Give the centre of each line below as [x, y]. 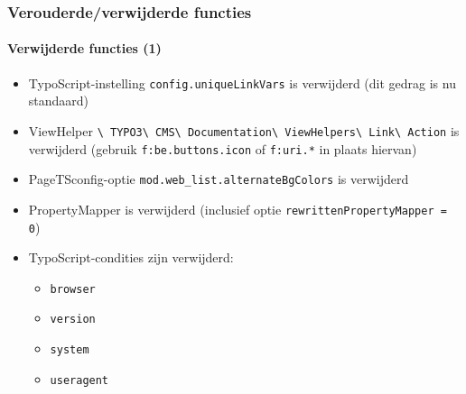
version [73, 320]
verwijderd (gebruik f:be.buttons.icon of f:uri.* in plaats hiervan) [223, 148]
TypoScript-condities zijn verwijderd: [131, 257]
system [70, 350]
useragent [79, 380]
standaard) [59, 101]
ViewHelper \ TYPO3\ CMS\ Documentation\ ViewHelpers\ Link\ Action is [244, 130]
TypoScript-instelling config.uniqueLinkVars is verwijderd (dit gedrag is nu [242, 82]
